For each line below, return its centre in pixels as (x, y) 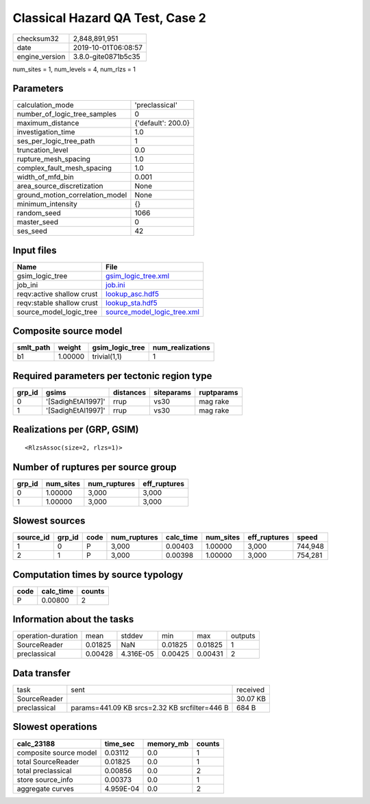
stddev (132, 636)
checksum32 (38, 38)
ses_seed (32, 231)
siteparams (173, 392)
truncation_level (42, 150)
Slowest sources (49, 521)
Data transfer (42, 673)
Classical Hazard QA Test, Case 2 (110, 18)
